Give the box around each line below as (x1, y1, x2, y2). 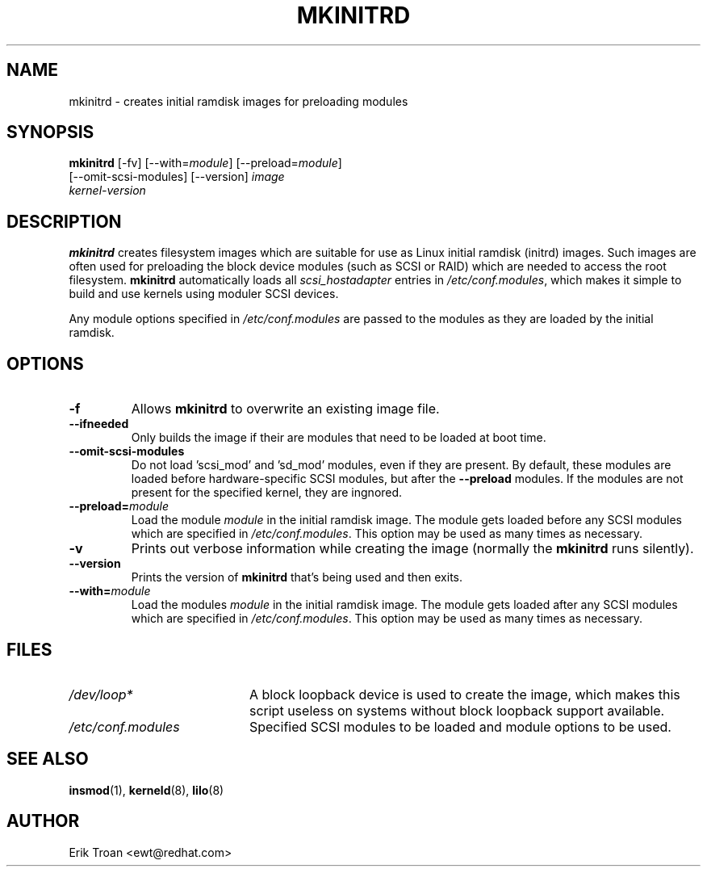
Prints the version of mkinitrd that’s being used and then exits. (131, 570, 463, 585)
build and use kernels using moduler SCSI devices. (69, 287, 339, 301)
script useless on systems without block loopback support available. (249, 702, 665, 719)
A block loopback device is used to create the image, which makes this (249, 686, 680, 703)
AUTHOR (6, 811, 80, 832)
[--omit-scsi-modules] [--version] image (69, 170, 285, 184)
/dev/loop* (69, 686, 133, 703)
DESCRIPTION (6, 211, 122, 232)
